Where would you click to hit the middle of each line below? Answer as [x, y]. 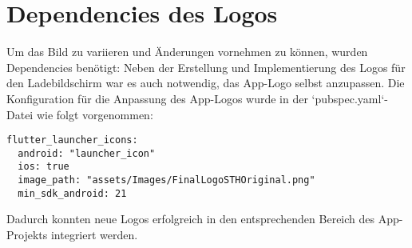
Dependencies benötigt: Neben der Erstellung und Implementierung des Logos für [206, 67]
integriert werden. [94, 234]
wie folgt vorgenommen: [95, 114]
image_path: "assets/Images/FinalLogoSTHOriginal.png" [166, 180]
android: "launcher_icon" [87, 153]
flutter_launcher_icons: [72, 140]
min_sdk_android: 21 [72, 193]
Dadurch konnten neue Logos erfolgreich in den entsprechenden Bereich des [191, 219]
